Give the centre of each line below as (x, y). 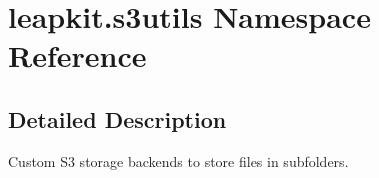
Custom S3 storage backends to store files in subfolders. (178, 160)
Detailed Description (117, 118)
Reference (77, 55)
